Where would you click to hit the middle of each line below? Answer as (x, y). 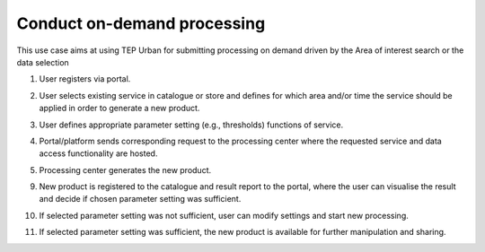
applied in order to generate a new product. (119, 109)
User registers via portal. (85, 79)
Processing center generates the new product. (125, 169)
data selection (43, 62)
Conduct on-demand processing (141, 23)
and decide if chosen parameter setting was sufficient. (140, 199)
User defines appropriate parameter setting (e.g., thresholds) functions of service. (191, 125)
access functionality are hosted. (98, 153)
